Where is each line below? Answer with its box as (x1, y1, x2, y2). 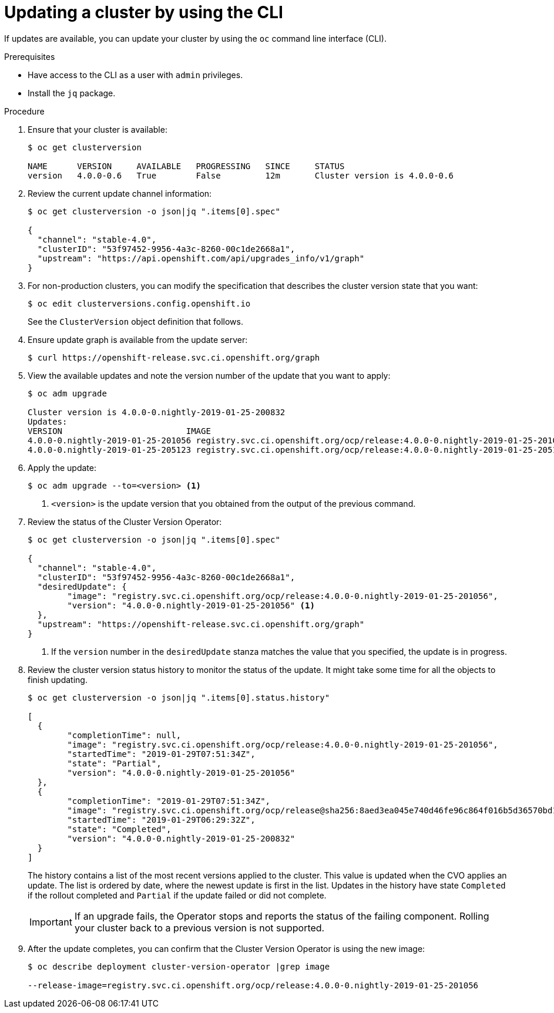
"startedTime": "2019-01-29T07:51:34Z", (67, 749, 256, 759)
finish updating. (28, 674, 88, 685)
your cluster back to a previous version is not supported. (74, 921, 325, 934)
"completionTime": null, (67, 730, 182, 740)
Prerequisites (4, 51, 55, 62)
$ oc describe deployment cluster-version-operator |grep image (28, 961, 330, 971)
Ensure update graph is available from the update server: (28, 334, 248, 345)
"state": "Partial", (67, 758, 162, 768)
